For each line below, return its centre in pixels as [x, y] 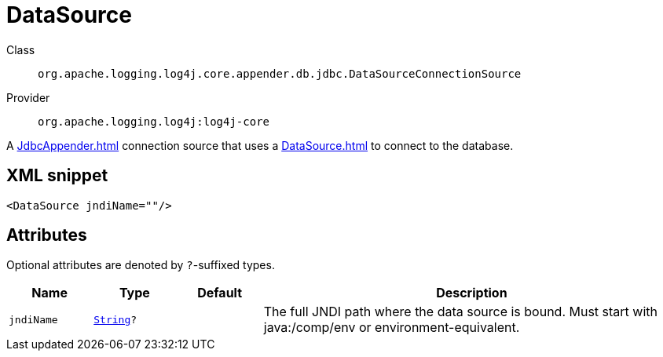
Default [220, 293]
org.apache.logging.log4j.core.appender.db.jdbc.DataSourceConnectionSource [280, 73]
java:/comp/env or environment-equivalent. [392, 328]
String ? [115, 319]
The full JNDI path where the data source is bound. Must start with [460, 312]
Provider [28, 97]
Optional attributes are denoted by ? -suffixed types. [141, 265]
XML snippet [57, 176]
